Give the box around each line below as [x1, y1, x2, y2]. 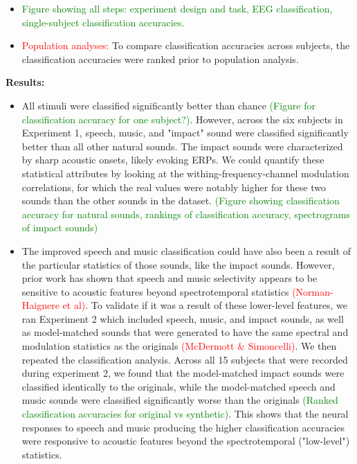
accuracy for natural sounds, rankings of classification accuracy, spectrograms [21, 206, 350, 221]
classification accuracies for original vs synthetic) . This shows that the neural [21, 407, 349, 421]
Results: [6, 75, 45, 89]
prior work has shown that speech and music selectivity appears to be [21, 271, 318, 285]
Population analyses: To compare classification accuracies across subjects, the [21, 38, 350, 53]
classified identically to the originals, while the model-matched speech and [21, 379, 336, 393]
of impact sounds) [21, 220, 98, 235]
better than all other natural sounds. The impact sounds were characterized [21, 139, 343, 153]
